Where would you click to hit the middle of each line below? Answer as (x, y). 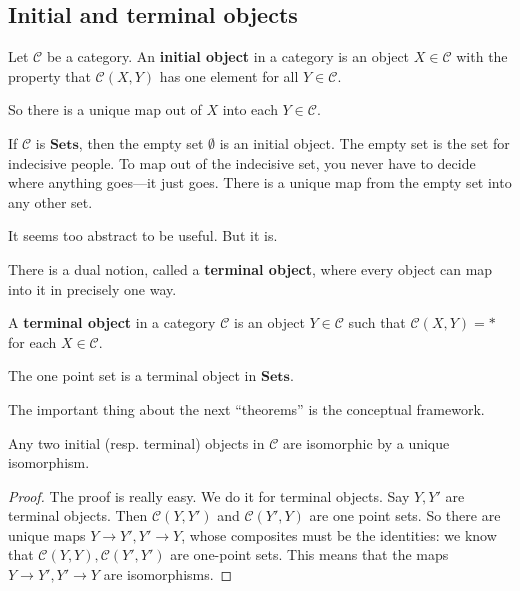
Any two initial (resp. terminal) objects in (136, 442)
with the (482, 56)
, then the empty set (141, 142)
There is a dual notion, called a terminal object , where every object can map (250, 268)
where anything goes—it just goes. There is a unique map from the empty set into (260, 182)
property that (49, 75)
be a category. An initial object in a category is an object (228, 56)
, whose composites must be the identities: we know (339, 534)
